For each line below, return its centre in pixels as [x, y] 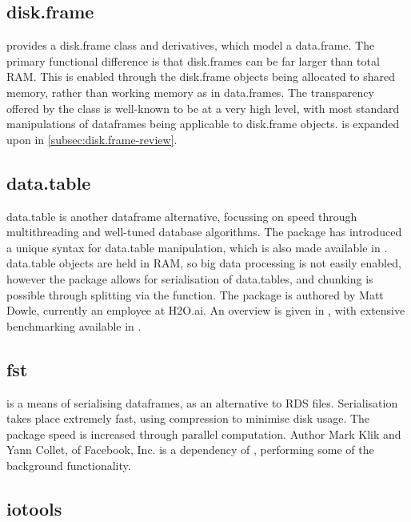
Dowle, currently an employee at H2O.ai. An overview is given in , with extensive [206, 310]
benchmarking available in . [74, 325]
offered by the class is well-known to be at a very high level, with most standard [203, 108]
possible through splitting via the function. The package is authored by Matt [195, 294]
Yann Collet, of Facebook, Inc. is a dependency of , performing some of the [190, 450]
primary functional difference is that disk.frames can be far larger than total [193, 60]
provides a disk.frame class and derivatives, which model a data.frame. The [191, 45]
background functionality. [69, 465]
